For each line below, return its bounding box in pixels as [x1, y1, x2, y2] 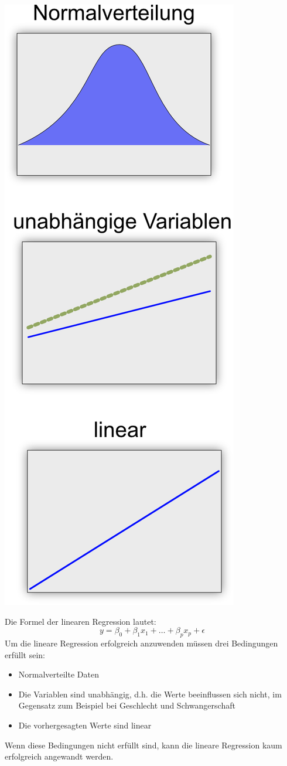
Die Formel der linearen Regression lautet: [5, 615, 156, 627]
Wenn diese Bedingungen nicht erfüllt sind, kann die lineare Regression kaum [5, 738, 282, 751]
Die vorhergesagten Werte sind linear [18, 719, 152, 731]
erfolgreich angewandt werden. [5, 750, 114, 762]
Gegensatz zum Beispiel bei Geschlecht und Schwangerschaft [18, 699, 235, 711]
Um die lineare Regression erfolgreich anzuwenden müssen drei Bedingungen [5, 636, 278, 649]
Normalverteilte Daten [18, 668, 99, 680]
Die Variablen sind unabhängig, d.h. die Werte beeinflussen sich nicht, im [18, 687, 282, 700]
